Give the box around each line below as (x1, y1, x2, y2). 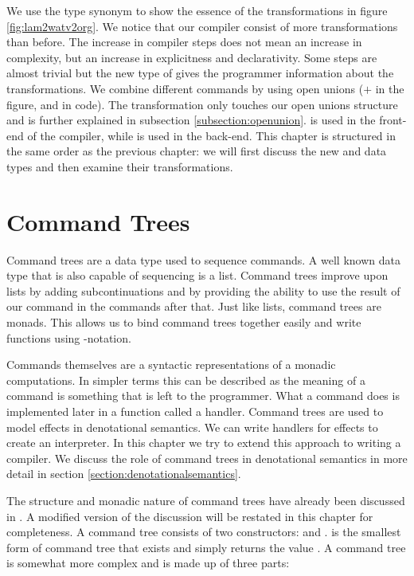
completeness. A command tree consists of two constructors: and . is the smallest (6, 523, 401, 540)
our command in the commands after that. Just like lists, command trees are (6, 298, 381, 315)
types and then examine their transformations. (6, 158, 233, 174)
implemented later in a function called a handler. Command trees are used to (6, 403, 384, 419)
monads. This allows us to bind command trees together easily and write (6, 314, 361, 331)
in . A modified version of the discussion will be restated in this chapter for (6, 507, 373, 524)
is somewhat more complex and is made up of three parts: (6, 554, 290, 571)
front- (379, 112, 407, 128)
